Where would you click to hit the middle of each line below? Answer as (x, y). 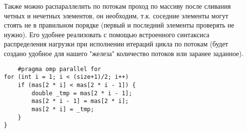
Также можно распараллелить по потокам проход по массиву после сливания (117, 6)
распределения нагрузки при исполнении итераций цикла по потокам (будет (116, 44)
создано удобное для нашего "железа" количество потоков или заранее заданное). (124, 53)
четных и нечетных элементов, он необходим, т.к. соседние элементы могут (116, 15)
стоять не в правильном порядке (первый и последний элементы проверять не (119, 25)
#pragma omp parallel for (59, 69)
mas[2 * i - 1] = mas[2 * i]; (80, 101)
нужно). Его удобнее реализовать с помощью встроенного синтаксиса (107, 34)
